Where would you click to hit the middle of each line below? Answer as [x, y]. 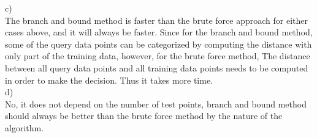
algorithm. [25, 127]
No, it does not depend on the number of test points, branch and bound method [156, 103]
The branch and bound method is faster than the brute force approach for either [156, 20]
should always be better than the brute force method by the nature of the [144, 116]
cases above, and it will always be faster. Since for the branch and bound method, [159, 32]
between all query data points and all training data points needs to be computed [157, 67]
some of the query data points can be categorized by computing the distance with [158, 44]
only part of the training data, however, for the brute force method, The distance [158, 56]
